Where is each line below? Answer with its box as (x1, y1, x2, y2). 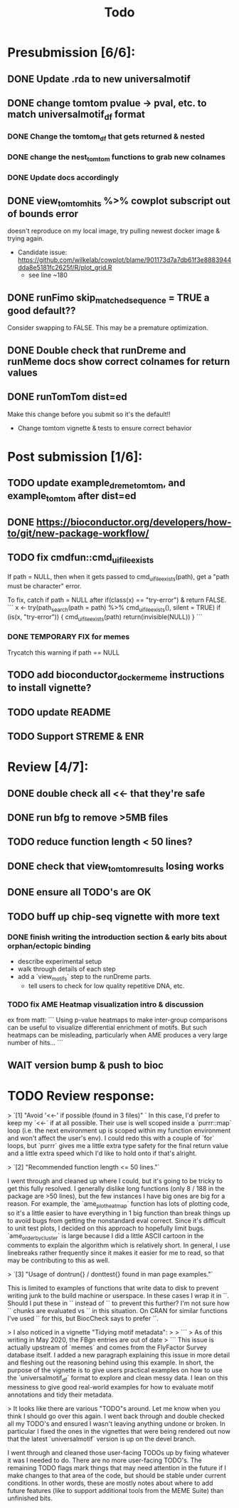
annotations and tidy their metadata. (7, 1390, 114, 1399)
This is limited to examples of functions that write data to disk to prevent (7, 1284, 219, 1292)
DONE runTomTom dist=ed (7, 391, 128, 403)
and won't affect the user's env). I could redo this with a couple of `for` (7, 1134, 215, 1142)
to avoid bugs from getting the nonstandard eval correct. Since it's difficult (7, 1217, 226, 1225)
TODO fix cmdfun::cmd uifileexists (7, 551, 154, 565)
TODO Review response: (7, 1087, 155, 1104)
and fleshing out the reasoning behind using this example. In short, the (7, 1358, 215, 1367)
